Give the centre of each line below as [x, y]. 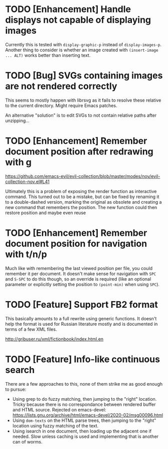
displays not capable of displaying [78, 20]
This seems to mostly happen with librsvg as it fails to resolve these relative [83, 100]
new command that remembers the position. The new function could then [81, 207]
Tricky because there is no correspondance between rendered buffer [84, 404]
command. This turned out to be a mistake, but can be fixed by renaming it [82, 197]
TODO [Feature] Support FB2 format [81, 304]
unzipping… [18, 120]
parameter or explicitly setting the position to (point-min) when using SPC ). [82, 284]
